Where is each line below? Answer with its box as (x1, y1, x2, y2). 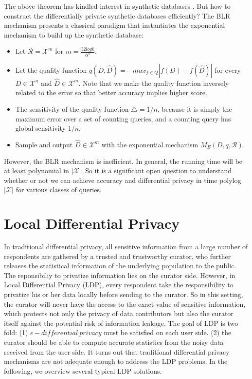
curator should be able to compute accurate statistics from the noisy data (4, 337, 224, 347)
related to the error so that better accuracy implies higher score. (15, 87, 207, 98)
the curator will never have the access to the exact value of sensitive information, (4, 299, 246, 309)
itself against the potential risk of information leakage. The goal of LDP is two (4, 318, 238, 328)
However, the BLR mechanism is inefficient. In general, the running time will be (4, 156, 243, 166)
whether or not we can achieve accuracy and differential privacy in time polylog (4, 175, 241, 185)
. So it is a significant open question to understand (81, 165, 232, 176)
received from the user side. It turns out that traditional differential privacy (4, 346, 230, 357)
